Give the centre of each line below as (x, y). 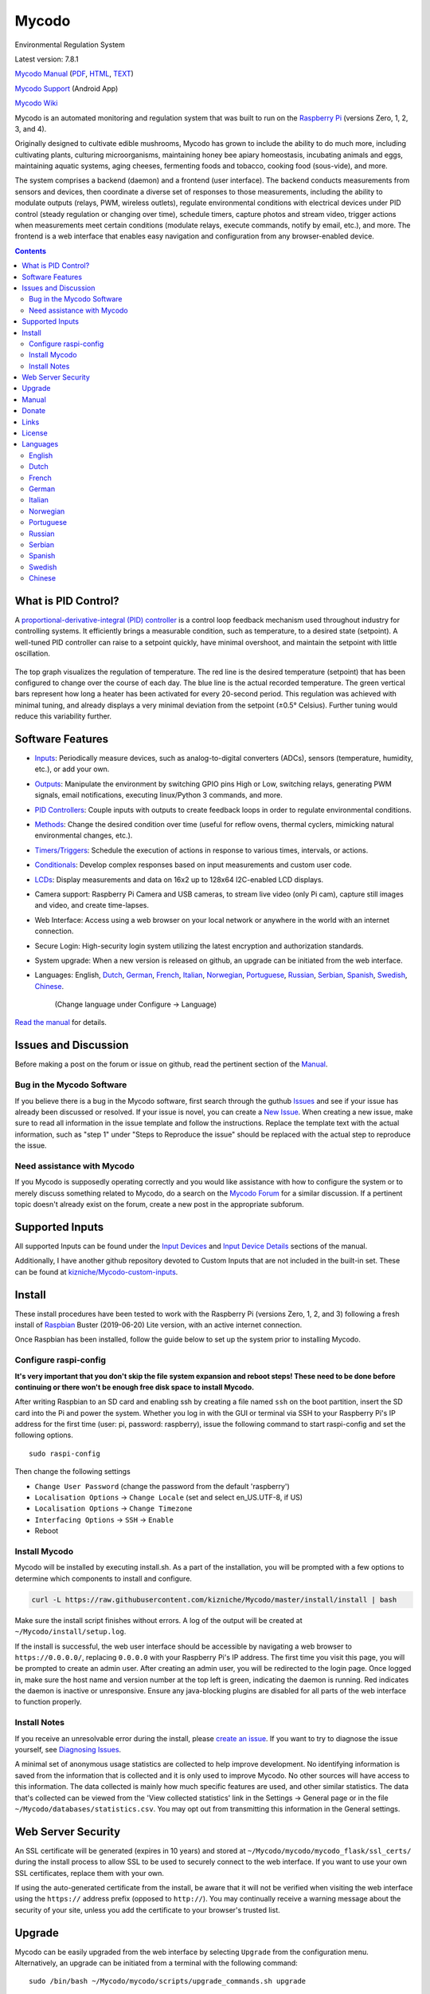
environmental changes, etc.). (84, 835)
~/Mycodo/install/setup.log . (70, 1632)
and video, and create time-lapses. (92, 905)
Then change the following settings (72, 1472)
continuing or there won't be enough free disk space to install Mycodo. (135, 1387)
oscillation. (33, 653)
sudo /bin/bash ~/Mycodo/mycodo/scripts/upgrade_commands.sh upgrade (168, 1981)
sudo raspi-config (65, 1453)
